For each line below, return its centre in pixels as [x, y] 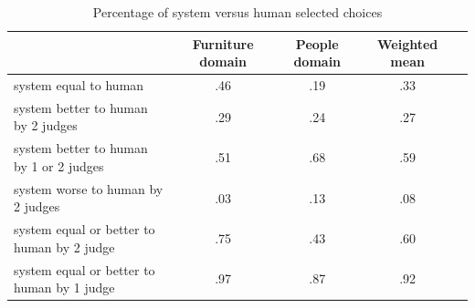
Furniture [223, 43]
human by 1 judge [64, 287]
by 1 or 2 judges [59, 165]
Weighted [407, 43]
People [317, 43]
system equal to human [79, 85]
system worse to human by [89, 188]
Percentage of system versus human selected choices [237, 12]
